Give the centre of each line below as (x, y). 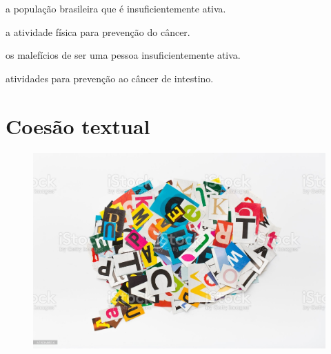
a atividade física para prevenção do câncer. (98, 31)
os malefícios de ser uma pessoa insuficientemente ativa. (123, 55)
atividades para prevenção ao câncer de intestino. (110, 78)
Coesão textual (78, 125)
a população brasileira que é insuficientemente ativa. (116, 8)
